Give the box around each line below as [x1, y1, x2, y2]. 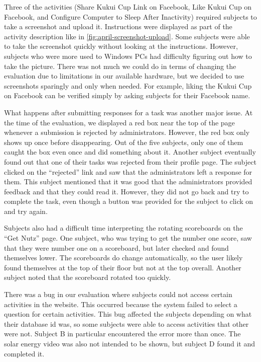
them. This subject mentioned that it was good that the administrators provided [4, 176, 252, 187]
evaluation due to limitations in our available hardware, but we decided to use [4, 70, 244, 81]
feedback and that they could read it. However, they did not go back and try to [4, 186, 249, 196]
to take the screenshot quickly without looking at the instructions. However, [4, 41, 238, 51]
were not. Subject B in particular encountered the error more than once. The [4, 328, 241, 339]
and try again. [4, 205, 48, 216]
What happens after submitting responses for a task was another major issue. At [4, 107, 253, 117]
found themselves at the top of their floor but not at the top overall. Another [4, 262, 241, 272]
